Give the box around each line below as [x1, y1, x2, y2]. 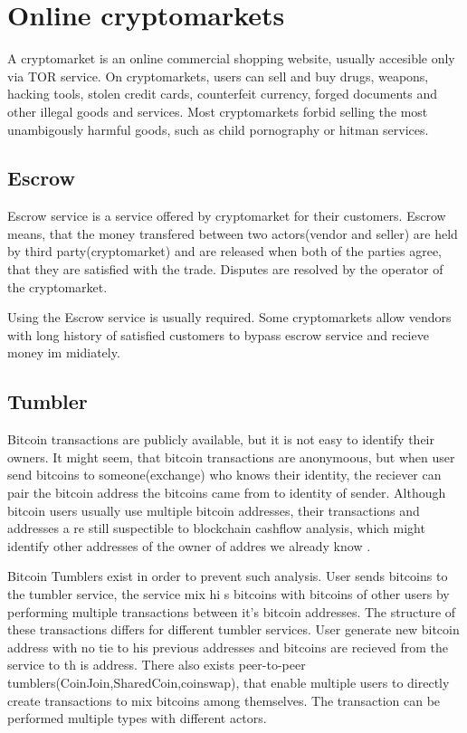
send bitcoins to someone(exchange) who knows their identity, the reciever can [7, 465, 442, 484]
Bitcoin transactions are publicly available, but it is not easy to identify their [7, 430, 434, 449]
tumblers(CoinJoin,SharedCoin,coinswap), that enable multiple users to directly [7, 672, 450, 691]
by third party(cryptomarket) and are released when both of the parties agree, [7, 242, 442, 261]
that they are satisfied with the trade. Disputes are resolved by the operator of [7, 260, 443, 279]
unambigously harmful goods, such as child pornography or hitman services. [7, 119, 429, 138]
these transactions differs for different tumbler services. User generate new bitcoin [7, 620, 460, 639]
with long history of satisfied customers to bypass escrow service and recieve [7, 325, 429, 344]
